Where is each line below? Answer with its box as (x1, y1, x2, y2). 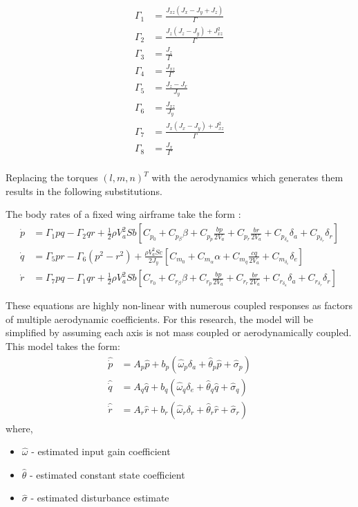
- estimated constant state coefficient (30, 467, 185, 481)
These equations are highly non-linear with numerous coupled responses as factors (6, 298, 353, 313)
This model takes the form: (6, 339, 120, 353)
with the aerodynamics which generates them (151, 170, 343, 185)
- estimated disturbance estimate (30, 490, 169, 505)
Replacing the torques (6, 170, 98, 185)
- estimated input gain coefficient (31, 444, 171, 459)
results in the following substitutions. (6, 183, 162, 198)
